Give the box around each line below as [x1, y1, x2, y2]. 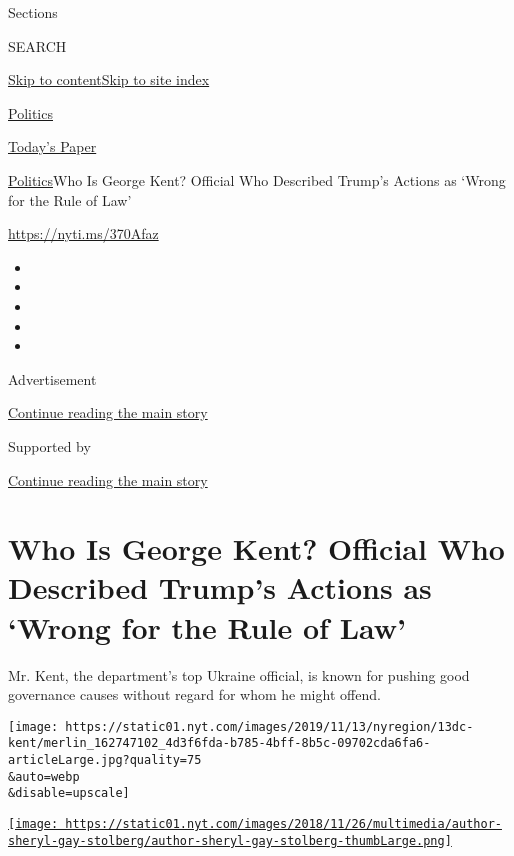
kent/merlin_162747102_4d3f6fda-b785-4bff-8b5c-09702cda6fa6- [8, 736, 431, 751]
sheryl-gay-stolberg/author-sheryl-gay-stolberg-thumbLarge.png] [8, 833, 452, 848]
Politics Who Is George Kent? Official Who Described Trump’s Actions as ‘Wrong [8, 169, 506, 190]
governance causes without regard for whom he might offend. [8, 684, 381, 705]
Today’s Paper [8, 136, 97, 157]
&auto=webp [8, 769, 80, 784]
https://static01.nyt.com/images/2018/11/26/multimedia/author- [65, 817, 502, 832]
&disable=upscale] [8, 786, 130, 801]
